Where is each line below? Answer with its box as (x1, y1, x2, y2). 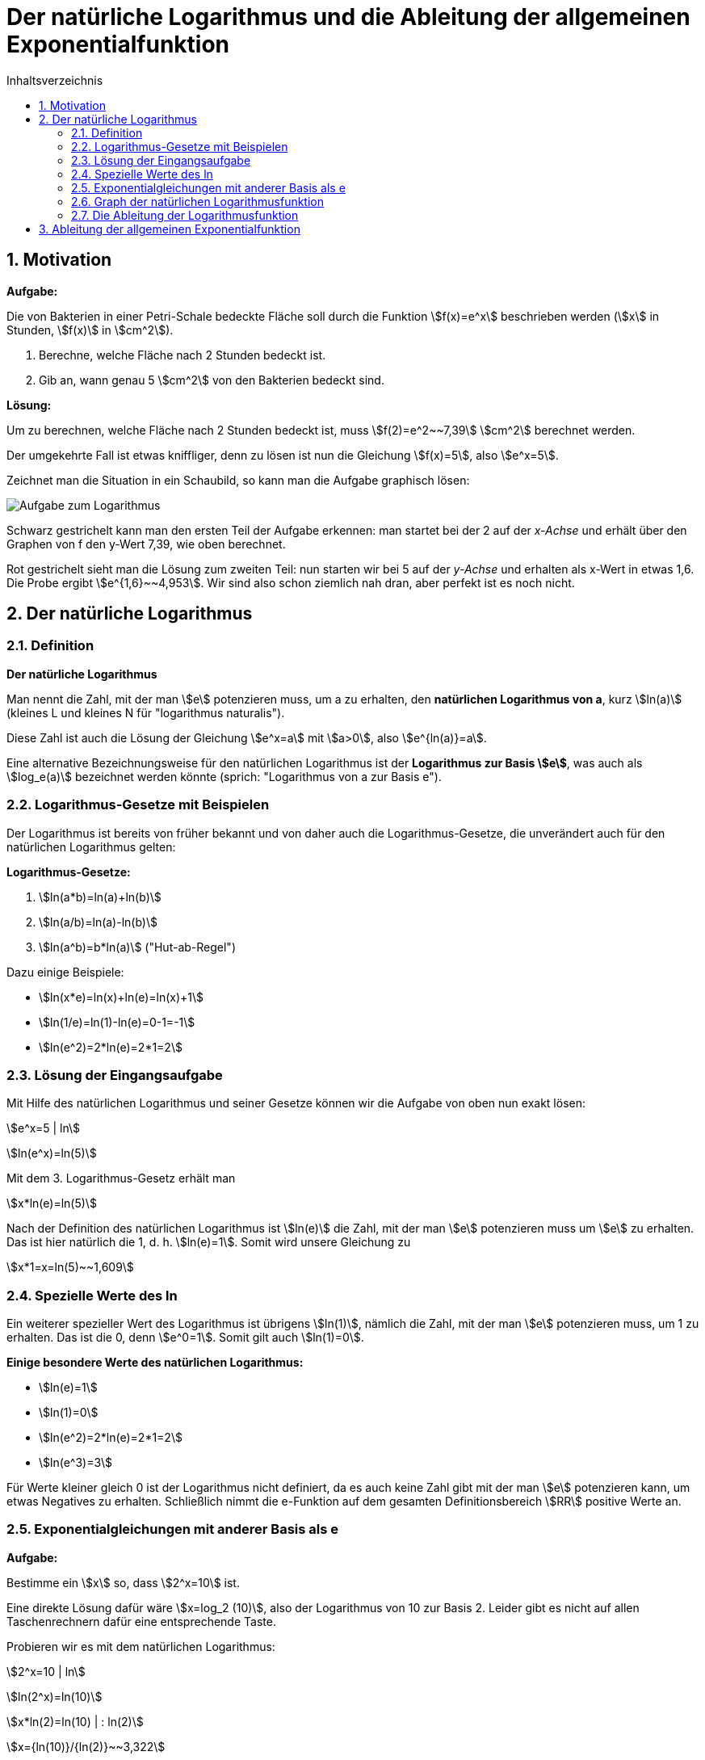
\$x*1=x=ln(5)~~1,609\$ (6, 1260, 134, 1275)
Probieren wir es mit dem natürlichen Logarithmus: (6, 1639, 275, 1653)
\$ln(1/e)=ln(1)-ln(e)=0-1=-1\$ (39, 1014, 195, 1029)
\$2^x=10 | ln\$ (6, 1664, 86, 1678)
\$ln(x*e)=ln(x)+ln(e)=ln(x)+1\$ (39, 989, 204, 1004)
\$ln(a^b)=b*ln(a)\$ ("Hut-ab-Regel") (39, 939, 236, 954)
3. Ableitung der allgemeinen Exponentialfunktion (39, 221, 300, 236)
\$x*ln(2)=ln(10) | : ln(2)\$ (6, 1714, 144, 1728)
